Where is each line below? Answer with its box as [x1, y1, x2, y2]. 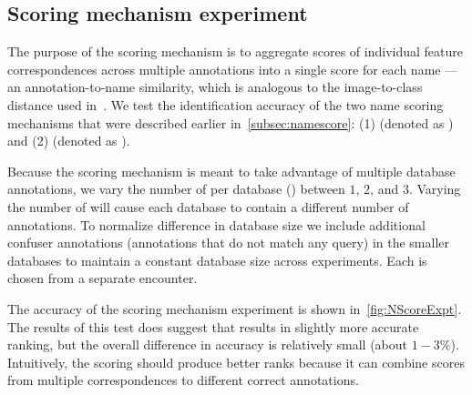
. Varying [408, 179, 461, 198]
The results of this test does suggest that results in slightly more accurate [7, 317, 419, 336]
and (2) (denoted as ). [7, 131, 130, 150]
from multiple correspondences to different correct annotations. [7, 370, 359, 390]
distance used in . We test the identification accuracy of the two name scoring [7, 95, 444, 114]
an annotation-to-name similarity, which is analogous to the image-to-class [7, 77, 423, 96]
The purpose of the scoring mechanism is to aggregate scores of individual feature [7, 42, 463, 61]
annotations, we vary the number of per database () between [7, 179, 345, 198]
